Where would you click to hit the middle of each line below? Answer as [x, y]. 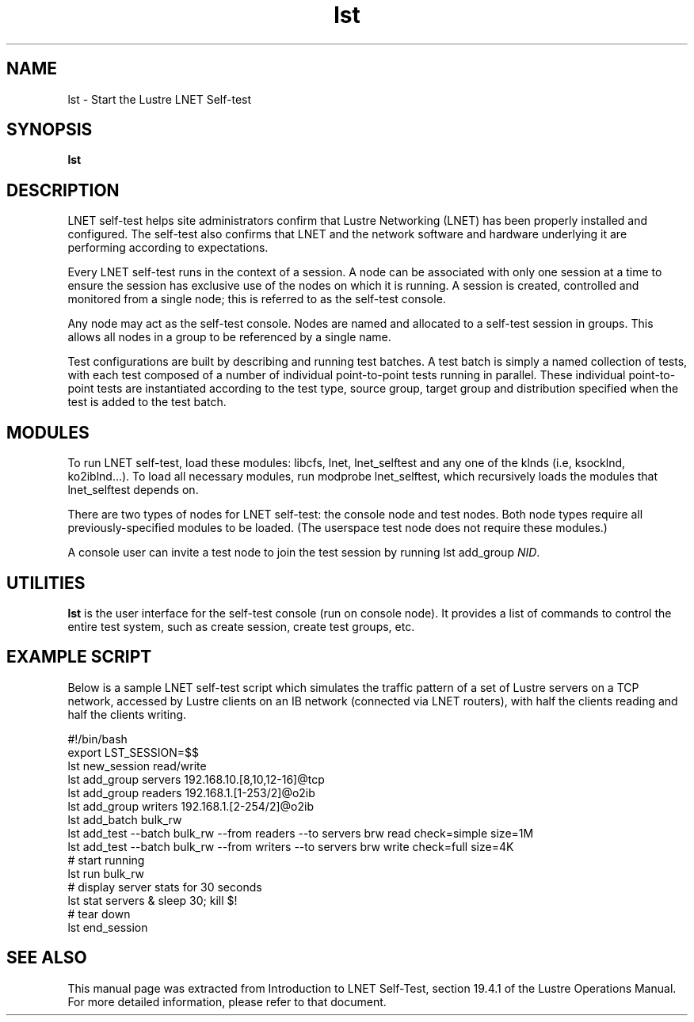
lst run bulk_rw [106, 873]
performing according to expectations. [168, 248]
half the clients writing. [127, 714]
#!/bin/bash [97, 739]
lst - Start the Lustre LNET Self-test [160, 99]
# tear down [99, 914]
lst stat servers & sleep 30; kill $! [153, 900]
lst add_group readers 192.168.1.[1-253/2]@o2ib [191, 792]
